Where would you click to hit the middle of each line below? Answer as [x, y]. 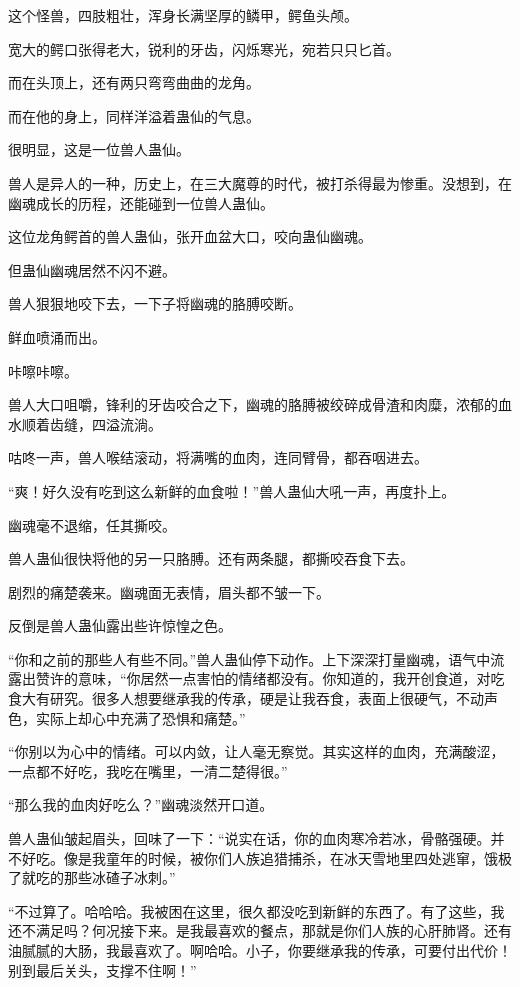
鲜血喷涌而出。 [57, 336]
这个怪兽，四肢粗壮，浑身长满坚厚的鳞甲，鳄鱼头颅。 [183, 15]
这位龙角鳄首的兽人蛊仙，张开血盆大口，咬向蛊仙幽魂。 [190, 236]
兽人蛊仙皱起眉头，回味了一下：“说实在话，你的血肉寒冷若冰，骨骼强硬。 [249, 838]
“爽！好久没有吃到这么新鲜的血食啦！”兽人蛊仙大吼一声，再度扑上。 [232, 490]
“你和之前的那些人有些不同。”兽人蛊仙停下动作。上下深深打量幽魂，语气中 [249, 658]
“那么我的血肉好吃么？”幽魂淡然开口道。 [141, 804]
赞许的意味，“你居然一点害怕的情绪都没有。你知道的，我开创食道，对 [263, 678]
